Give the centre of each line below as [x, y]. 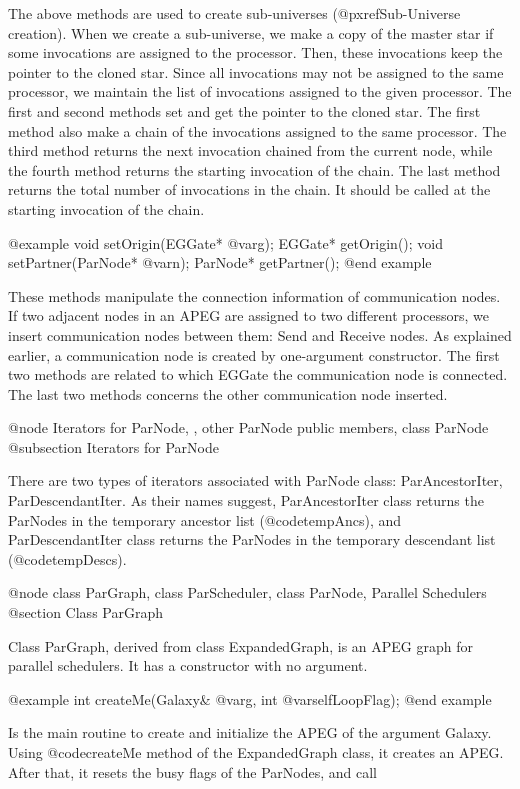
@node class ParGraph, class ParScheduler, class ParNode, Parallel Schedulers [247, 592]
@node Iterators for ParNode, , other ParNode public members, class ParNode [248, 427]
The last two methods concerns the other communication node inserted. [228, 393]
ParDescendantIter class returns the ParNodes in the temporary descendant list [252, 539]
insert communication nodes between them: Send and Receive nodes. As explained [260, 334]
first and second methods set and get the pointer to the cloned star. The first [244, 110]
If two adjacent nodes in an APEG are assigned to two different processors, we [248, 315]
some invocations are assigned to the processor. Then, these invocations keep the [255, 52]
